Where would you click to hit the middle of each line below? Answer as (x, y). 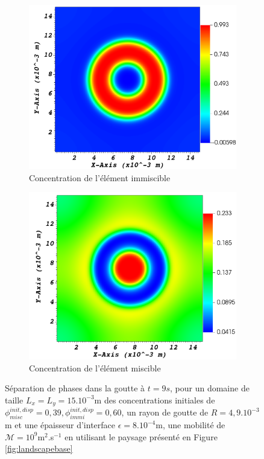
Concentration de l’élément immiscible (100, 177)
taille (14, 400)
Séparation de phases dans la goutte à (75, 388)
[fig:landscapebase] (39, 448)
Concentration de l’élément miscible (95, 368)
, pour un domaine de (210, 388)
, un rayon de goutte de (165, 412)
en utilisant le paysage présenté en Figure (141, 436)
